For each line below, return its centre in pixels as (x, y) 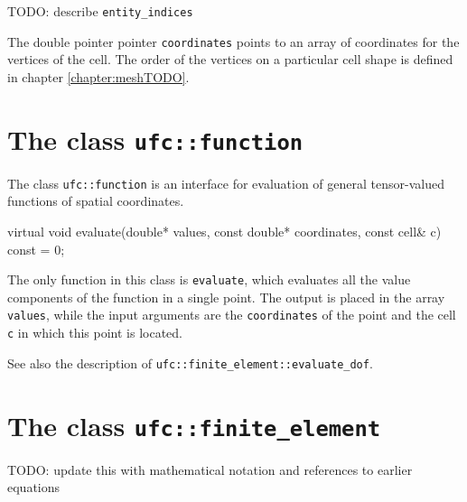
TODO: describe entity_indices (100, 11)
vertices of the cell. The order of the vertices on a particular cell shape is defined (230, 59)
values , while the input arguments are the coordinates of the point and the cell (232, 315)
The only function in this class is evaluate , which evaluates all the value (209, 279)
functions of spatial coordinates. (96, 201)
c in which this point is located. (95, 333)
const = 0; (36, 249)
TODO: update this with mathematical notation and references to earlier (210, 469)
